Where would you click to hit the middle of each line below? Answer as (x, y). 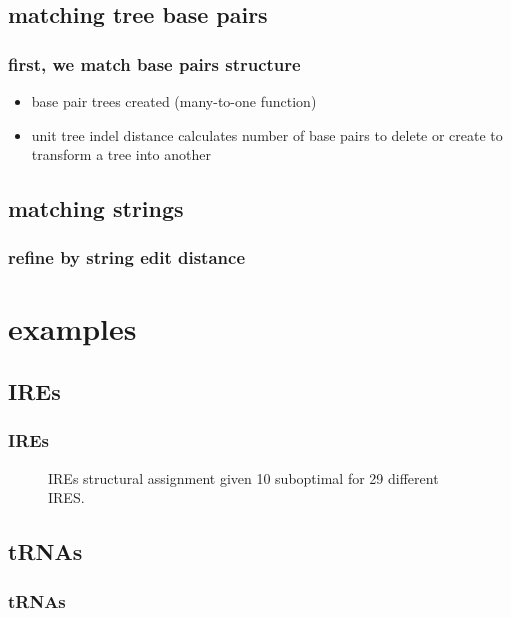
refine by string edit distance (126, 257)
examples (72, 327)
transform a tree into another (121, 154)
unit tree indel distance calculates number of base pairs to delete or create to (267, 134)
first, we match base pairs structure (154, 63)
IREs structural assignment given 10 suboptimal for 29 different (243, 477)
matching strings (96, 208)
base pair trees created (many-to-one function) (174, 101)
